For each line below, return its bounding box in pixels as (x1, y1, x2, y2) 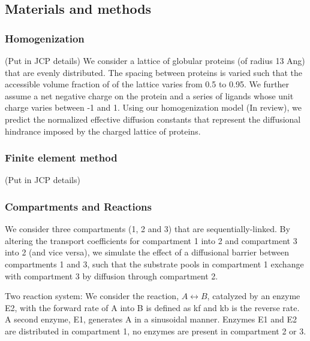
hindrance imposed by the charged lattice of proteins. (5, 124, 201, 137)
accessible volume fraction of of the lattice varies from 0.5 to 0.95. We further (5, 78, 290, 90)
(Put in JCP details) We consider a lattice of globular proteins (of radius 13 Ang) (5, 54, 305, 66)
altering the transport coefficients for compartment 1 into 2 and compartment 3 (5, 234, 297, 246)
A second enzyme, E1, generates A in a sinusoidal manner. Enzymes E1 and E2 (5, 313, 297, 325)
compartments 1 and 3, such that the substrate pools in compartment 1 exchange (5, 257, 304, 270)
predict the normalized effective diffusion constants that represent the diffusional (5, 112, 301, 125)
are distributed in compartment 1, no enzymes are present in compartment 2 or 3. (5, 324, 306, 337)
